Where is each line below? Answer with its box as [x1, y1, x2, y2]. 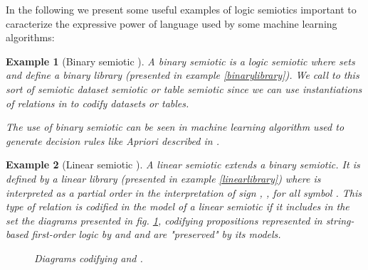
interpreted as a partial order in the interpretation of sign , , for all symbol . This [6, 185, 362, 200]
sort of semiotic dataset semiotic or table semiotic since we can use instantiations [6, 81, 362, 96]
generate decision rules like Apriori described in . [6, 133, 219, 148]
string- [325, 212, 354, 227]
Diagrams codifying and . [34, 250, 143, 265]
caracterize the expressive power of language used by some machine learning [6, 16, 337, 31]
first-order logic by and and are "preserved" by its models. [31, 227, 281, 242]
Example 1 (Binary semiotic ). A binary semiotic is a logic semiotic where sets [6, 53, 355, 68]
